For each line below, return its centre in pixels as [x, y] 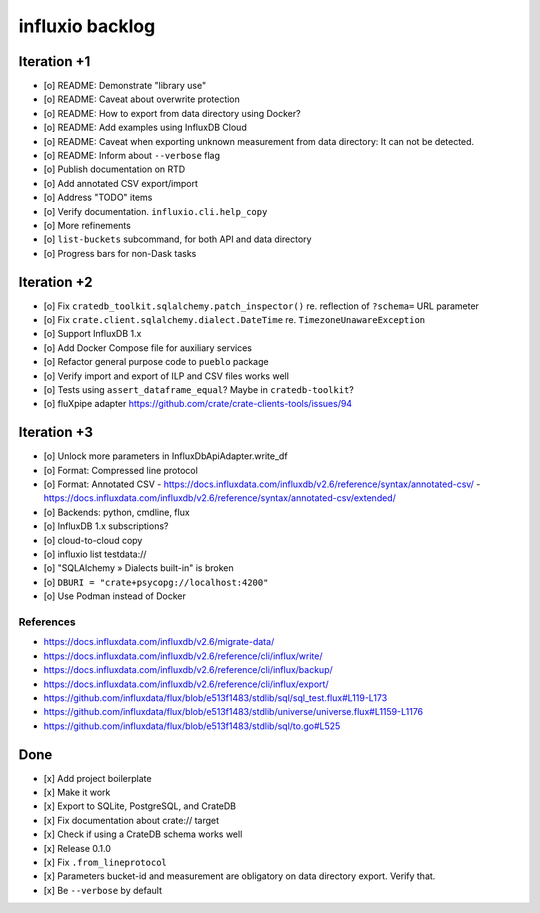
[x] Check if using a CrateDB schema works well [143, 834]
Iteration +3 [56, 432]
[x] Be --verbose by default [102, 890]
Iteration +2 [55, 281]
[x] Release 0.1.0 [77, 848]
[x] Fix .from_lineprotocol [105, 862]
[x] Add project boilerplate [97, 778]
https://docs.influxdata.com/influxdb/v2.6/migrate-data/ [159, 642]
